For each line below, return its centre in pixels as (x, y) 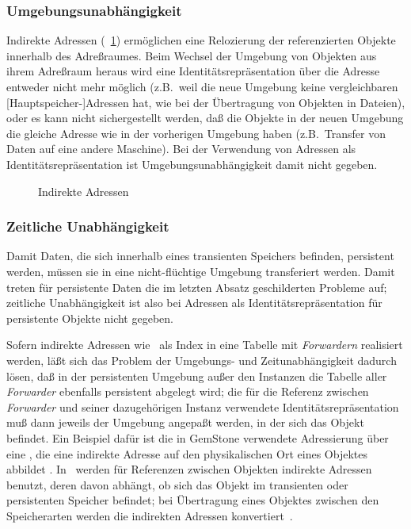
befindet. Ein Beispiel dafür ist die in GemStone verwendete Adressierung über (198, 437)
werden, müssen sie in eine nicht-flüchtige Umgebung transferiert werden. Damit (201, 271)
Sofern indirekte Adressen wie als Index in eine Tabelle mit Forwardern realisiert (205, 345)
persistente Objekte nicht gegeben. (90, 318)
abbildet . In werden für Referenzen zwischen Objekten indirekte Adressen (189, 469)
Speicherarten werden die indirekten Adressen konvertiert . (150, 515)
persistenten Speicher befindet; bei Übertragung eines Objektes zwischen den (193, 500)
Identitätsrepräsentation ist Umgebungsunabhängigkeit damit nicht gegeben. (192, 164)
